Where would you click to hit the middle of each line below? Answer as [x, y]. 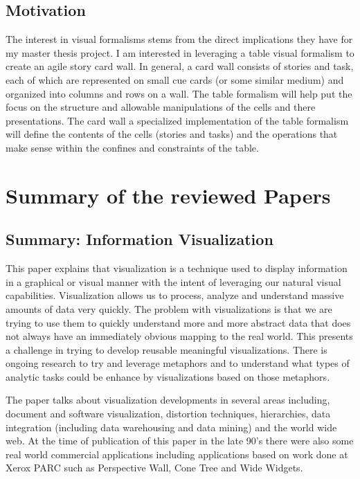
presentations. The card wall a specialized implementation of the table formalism [177, 120]
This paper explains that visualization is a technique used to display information [177, 268]
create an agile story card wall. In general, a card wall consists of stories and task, [180, 66]
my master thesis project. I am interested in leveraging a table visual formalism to [180, 52]
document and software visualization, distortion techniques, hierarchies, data [168, 414]
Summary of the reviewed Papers [168, 195]
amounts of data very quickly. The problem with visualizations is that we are [169, 308]
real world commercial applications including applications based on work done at [177, 454]
